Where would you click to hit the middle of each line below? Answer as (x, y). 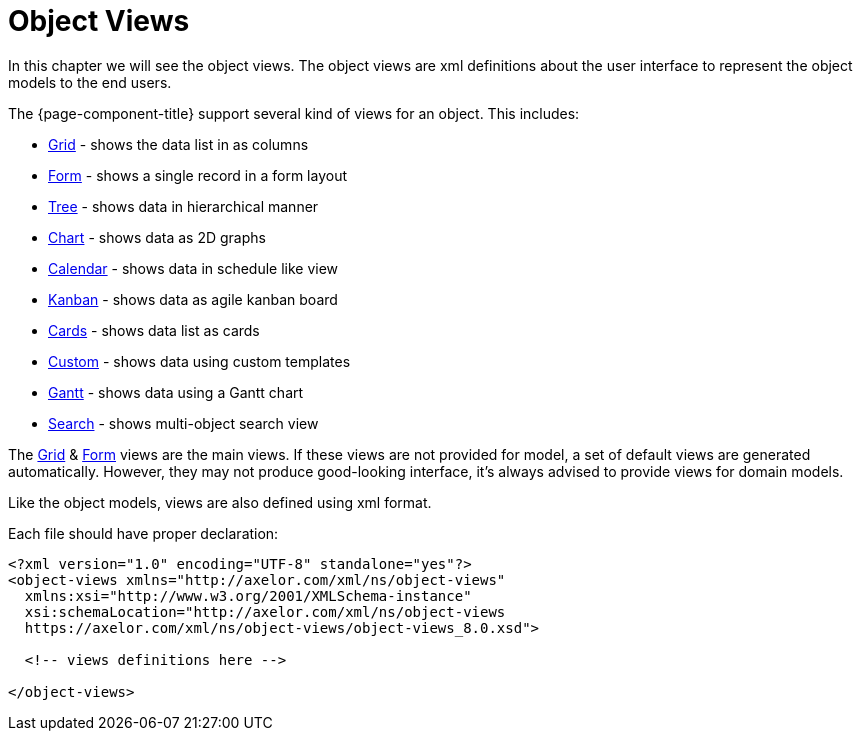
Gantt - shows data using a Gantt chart (176, 392)
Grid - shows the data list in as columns (178, 144)
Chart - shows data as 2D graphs (157, 237)
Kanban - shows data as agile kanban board (193, 299)
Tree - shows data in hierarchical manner (183, 206)
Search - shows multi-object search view (183, 423)
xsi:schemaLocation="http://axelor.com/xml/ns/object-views (265, 611)
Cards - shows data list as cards (154, 330)
